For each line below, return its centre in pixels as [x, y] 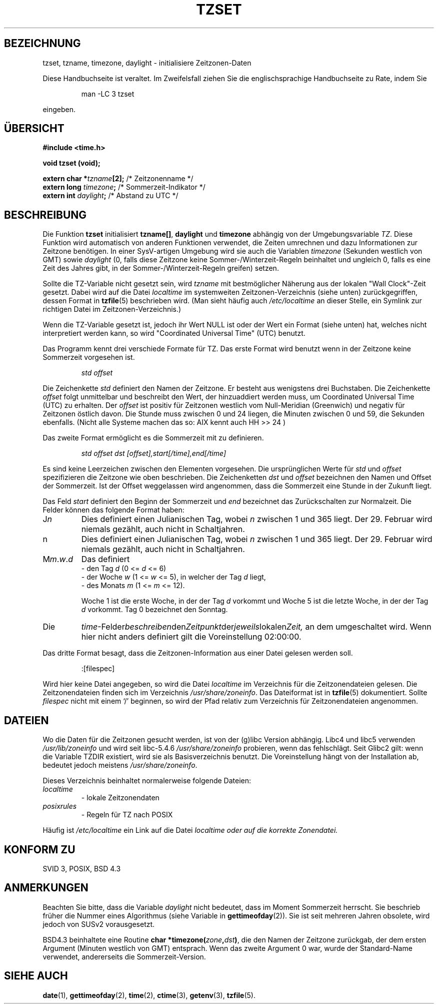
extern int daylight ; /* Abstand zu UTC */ [110, 196]
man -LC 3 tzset [108, 94]
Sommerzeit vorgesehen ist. [89, 357]
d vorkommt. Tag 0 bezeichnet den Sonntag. [154, 610]
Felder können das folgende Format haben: [113, 510]
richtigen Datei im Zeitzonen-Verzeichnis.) [112, 309]
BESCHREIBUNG [45, 215]
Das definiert [105, 559]
